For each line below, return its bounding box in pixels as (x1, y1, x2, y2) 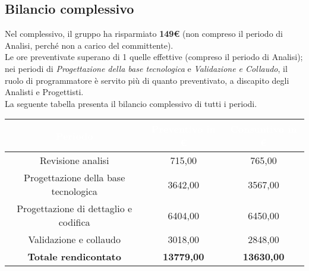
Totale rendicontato (27, 250, 121, 264)
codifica (58, 215, 90, 229)
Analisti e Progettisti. (5, 86, 84, 98)
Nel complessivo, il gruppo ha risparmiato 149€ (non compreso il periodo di (5, 27, 283, 40)
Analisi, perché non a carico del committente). (5, 39, 174, 51)
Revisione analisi (39, 153, 109, 168)
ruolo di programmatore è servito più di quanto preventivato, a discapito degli (5, 74, 289, 86)
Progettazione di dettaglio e (17, 201, 133, 216)
